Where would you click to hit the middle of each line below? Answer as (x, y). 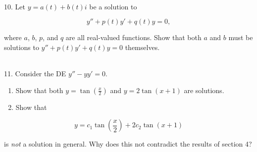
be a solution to (113, 6)
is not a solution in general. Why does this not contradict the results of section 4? (128, 144)
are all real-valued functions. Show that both (133, 37)
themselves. (142, 47)
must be (241, 37)
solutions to (22, 47)
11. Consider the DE (35, 73)
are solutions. (204, 90)
